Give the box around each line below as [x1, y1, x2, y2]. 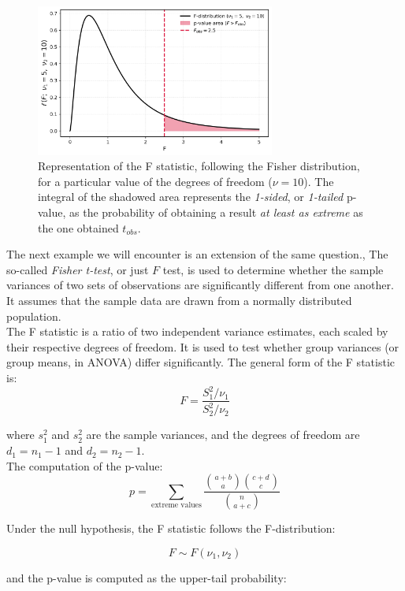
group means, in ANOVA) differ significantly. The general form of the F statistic [6, 354, 395, 370]
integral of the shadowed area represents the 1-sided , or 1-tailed [38, 188, 344, 205]
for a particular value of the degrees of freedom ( [38, 173, 273, 189]
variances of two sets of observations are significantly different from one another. [6, 277, 394, 293]
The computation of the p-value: [6, 457, 163, 474]
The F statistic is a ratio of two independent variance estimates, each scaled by [6, 323, 388, 340]
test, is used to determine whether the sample [162, 261, 384, 277]
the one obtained [38, 219, 119, 236]
